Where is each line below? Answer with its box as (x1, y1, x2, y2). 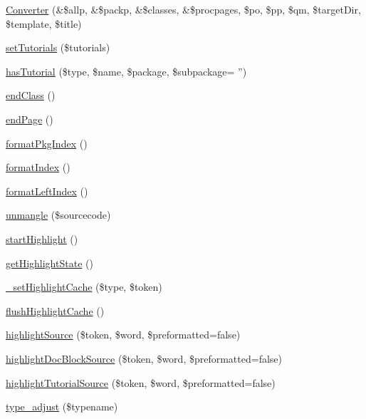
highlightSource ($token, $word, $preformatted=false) (6, 327, 241, 342)
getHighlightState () (6, 255, 93, 270)
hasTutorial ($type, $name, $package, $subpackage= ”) (6, 63, 247, 78)
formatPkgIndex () (6, 135, 88, 150)
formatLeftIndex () (6, 183, 88, 198)
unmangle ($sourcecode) (6, 207, 111, 222)
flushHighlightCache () (6, 303, 105, 318)
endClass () (6, 88, 56, 103)
